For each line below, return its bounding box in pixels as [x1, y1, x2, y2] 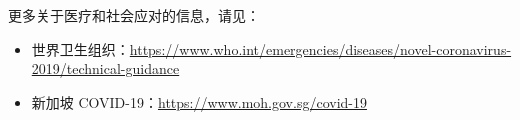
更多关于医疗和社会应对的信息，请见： [8, 5, 260, 25]
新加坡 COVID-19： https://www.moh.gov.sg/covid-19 [31, 91, 367, 112]
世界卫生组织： [31, 38, 130, 59]
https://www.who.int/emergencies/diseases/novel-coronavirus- [129, 38, 512, 59]
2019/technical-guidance [31, 58, 180, 79]
